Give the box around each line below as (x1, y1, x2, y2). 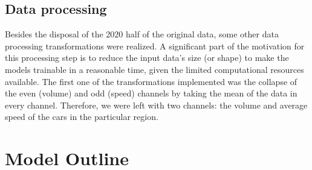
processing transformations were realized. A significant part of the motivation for (5, 39, 305, 52)
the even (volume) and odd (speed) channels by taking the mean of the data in (5, 87, 297, 99)
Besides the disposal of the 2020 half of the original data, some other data (5, 28, 279, 40)
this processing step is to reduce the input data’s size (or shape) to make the (5, 51, 289, 64)
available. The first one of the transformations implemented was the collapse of (5, 75, 297, 87)
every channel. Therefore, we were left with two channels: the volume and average (5, 98, 308, 111)
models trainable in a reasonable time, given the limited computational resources (5, 63, 304, 75)
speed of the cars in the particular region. (5, 110, 158, 123)
